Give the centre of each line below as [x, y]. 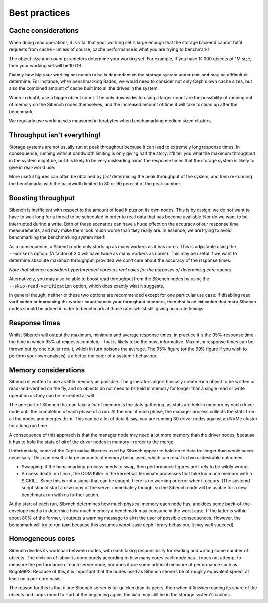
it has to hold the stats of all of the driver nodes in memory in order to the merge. [92, 442]
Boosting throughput [42, 198]
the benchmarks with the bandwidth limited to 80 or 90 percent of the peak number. [95, 183]
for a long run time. [29, 426]
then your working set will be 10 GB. [46, 66]
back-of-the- [238, 504]
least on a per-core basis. [35, 578]
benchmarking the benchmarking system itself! [57, 237]
